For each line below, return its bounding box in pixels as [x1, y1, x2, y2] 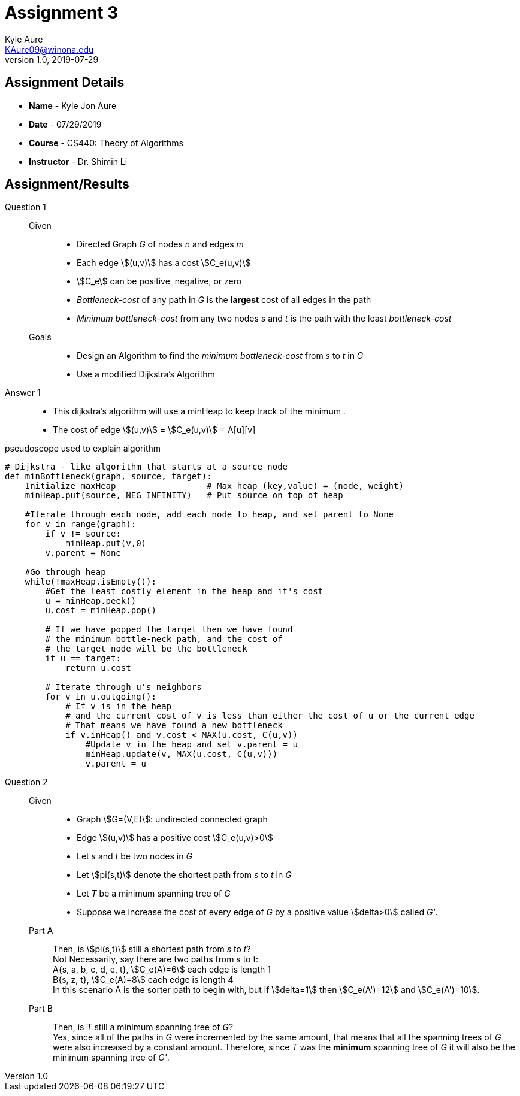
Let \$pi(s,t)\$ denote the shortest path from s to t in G [77, 870, 292, 880]
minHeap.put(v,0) [65, 538, 147, 549]
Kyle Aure [5, 34, 43, 44]
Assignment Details [5, 75, 125, 90]
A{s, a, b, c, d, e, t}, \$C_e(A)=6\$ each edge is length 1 [53, 964, 271, 975]
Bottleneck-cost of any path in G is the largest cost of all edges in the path [77, 295, 371, 305]
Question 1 [5, 202, 46, 213]
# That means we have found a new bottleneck [65, 720, 283, 731]
